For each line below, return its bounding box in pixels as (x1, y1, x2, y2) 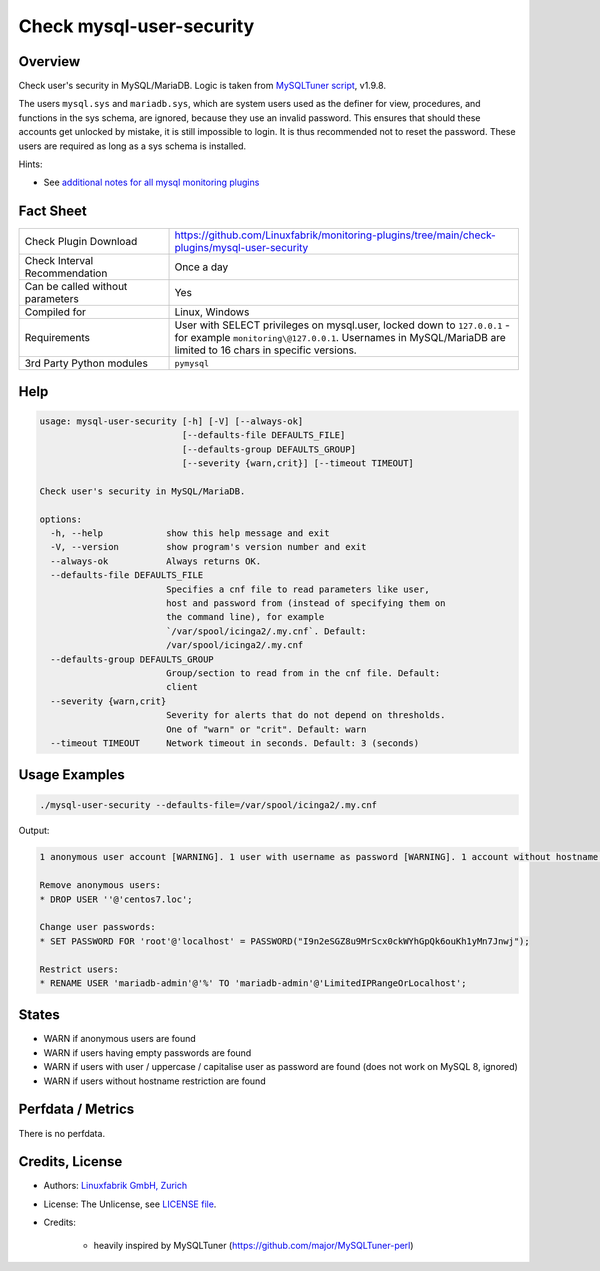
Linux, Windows (174, 305, 250, 319)
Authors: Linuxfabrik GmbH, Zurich (43, 1180, 188, 1192)
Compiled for (24, 305, 87, 319)
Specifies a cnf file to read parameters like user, (165, 583, 430, 595)
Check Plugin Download (24, 235, 138, 249)
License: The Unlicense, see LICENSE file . (43, 1198, 217, 1210)
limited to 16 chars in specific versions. (174, 343, 357, 357)
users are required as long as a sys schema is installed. (18, 140, 247, 152)
